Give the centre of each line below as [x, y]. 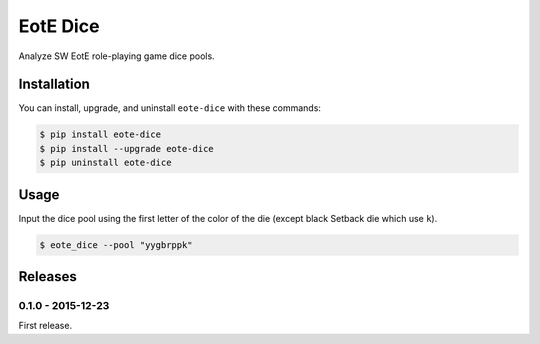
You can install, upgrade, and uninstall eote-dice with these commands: [170, 108]
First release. [45, 326]
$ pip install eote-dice [100, 134]
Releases [47, 276]
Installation [54, 84]
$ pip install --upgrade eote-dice [126, 148]
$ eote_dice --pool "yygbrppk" [116, 244]
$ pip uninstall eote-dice [105, 163]
